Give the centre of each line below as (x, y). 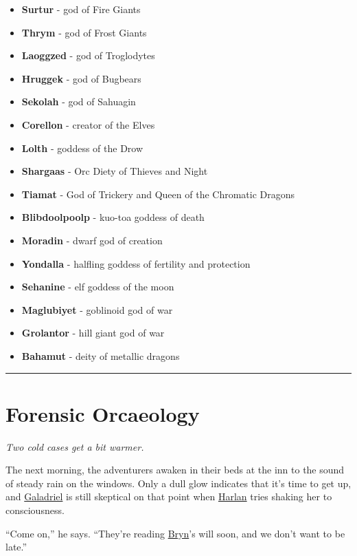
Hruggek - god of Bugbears (81, 78)
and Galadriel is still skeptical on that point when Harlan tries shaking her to (169, 496)
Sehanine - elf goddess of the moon (98, 287)
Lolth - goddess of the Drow (82, 148)
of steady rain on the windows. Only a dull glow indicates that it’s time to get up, (178, 483)
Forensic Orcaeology (103, 413)
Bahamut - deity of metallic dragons (101, 355)
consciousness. (35, 510)
